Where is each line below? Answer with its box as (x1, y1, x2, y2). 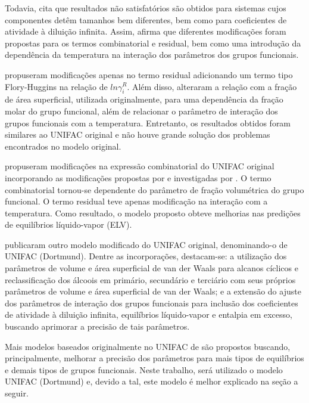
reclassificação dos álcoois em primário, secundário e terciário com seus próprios (5, 273, 296, 286)
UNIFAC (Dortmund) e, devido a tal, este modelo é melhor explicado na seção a (5, 375, 298, 387)
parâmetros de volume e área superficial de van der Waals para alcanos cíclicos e (5, 262, 298, 274)
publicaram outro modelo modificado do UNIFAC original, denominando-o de (5, 238, 288, 250)
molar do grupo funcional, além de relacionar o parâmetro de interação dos (5, 104, 278, 117)
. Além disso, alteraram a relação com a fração (127, 80, 297, 92)
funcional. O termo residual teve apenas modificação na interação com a (5, 195, 268, 207)
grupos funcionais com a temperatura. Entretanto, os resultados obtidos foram (5, 116, 291, 129)
